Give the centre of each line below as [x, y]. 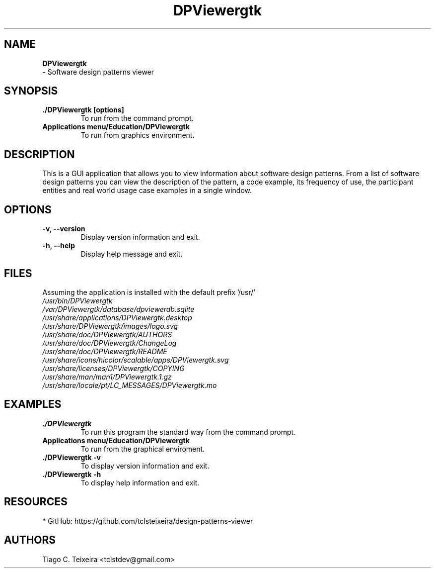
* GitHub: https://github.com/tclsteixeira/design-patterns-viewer [148, 521]
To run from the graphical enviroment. [143, 449]
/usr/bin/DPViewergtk [77, 300]
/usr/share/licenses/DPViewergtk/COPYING [113, 368]
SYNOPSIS [31, 91]
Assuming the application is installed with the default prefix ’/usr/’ [149, 292]
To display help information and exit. [140, 482]
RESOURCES [36, 502]
